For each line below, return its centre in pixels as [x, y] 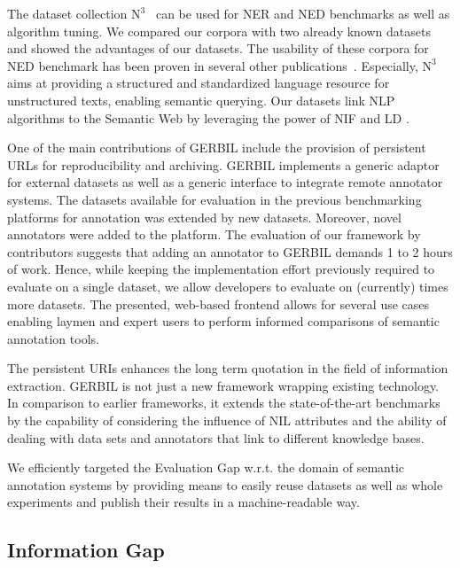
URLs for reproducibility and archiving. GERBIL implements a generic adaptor [223, 164]
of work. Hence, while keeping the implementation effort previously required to [221, 269]
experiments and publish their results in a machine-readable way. [183, 502]
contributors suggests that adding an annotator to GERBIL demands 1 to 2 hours [230, 251]
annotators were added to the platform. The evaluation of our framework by [214, 234]
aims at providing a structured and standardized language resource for [199, 83]
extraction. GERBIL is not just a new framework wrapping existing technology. [223, 385]
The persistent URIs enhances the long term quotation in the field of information [228, 368]
